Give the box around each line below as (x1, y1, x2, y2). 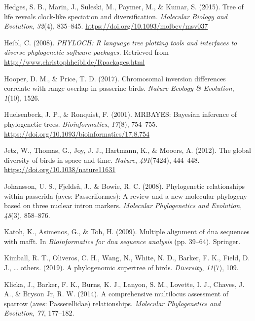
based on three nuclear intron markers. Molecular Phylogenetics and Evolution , (4, 200, 242, 211)
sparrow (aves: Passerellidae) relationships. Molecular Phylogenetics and (4, 298, 221, 308)
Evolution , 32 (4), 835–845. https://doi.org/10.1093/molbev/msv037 (4, 21, 208, 31)
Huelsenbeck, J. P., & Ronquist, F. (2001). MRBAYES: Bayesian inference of (4, 109, 237, 119)
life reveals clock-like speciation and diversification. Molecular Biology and (4, 11, 227, 21)
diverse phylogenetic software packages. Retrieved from (4, 47, 169, 57)
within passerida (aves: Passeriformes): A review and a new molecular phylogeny (4, 190, 247, 201)
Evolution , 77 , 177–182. (4, 308, 74, 318)
